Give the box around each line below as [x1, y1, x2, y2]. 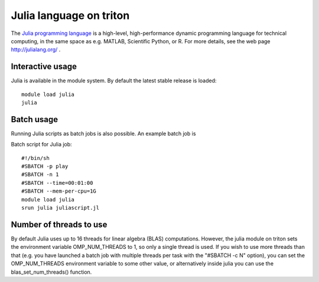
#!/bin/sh [21, 155, 50, 161]
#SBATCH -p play [21, 163, 69, 170]
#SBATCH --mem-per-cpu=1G [21, 188, 97, 195]
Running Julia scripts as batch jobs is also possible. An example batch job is [11, 130, 196, 137]
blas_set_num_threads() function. [11, 268, 92, 275]
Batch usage [11, 114, 58, 124]
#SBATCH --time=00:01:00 [21, 180, 93, 186]
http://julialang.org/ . [11, 46, 61, 53]
